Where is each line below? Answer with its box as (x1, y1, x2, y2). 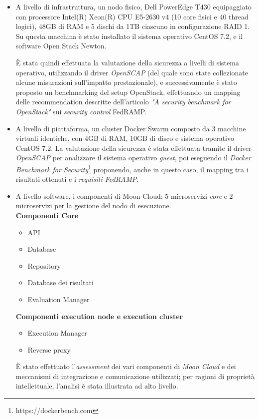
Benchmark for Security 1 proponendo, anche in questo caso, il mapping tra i (15, 162, 249, 174)
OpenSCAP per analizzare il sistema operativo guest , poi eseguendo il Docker (15, 152, 251, 163)
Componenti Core (15, 210, 78, 220)
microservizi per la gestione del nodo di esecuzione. (15, 200, 171, 211)
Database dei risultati (27, 277, 94, 288)
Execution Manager (27, 328, 87, 338)
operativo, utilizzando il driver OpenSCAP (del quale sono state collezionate (15, 67, 249, 77)
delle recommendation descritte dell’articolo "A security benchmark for (15, 96, 231, 107)
